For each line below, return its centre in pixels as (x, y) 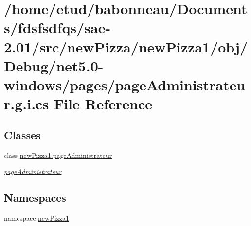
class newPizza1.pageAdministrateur (58, 155)
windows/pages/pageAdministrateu (125, 84)
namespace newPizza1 (37, 217)
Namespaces (35, 198)
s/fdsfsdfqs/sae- (57, 27)
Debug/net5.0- (54, 65)
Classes (22, 134)
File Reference (103, 104)
